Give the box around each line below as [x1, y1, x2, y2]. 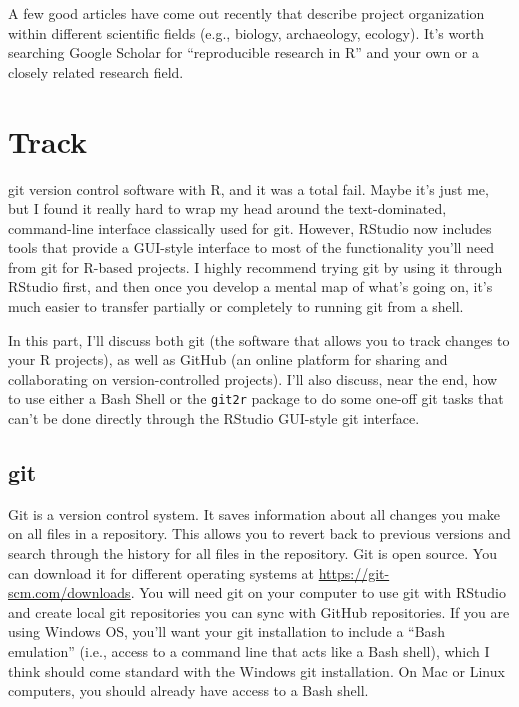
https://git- [318, 562, 390, 583]
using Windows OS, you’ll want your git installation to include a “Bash [8, 621, 445, 642]
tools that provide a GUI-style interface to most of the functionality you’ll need [8, 237, 495, 258]
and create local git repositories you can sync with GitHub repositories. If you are [8, 601, 510, 622]
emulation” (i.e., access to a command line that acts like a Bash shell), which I [8, 641, 490, 662]
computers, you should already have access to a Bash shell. [8, 680, 369, 701]
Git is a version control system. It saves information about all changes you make [8, 503, 500, 524]
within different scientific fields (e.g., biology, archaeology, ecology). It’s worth [8, 22, 484, 43]
